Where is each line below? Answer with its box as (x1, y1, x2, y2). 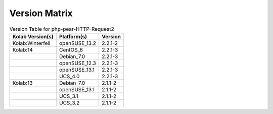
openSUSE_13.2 (59, 39, 96, 46)
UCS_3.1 (59, 92, 78, 99)
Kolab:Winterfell (12, 39, 51, 46)
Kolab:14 (12, 46, 33, 53)
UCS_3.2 (59, 99, 80, 106)
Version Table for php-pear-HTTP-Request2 (9, 25, 114, 32)
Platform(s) (59, 33, 87, 40)
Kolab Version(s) (12, 33, 54, 40)
